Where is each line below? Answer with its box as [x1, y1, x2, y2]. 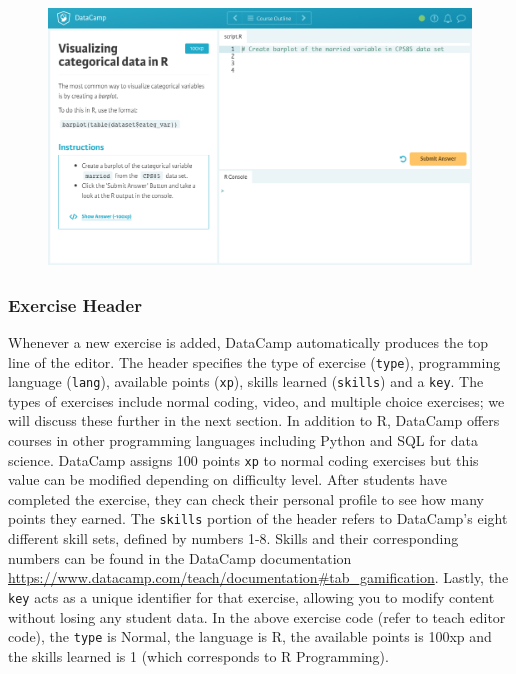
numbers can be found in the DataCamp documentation [8, 547, 352, 568]
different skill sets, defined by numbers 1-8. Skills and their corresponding [8, 528, 459, 549]
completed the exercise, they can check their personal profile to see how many [8, 488, 484, 509]
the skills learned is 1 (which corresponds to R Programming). [8, 645, 389, 666]
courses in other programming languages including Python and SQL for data [8, 430, 478, 451]
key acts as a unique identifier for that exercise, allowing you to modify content [8, 586, 495, 607]
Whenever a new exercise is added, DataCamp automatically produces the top [8, 331, 489, 352]
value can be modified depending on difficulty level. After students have [8, 469, 447, 490]
